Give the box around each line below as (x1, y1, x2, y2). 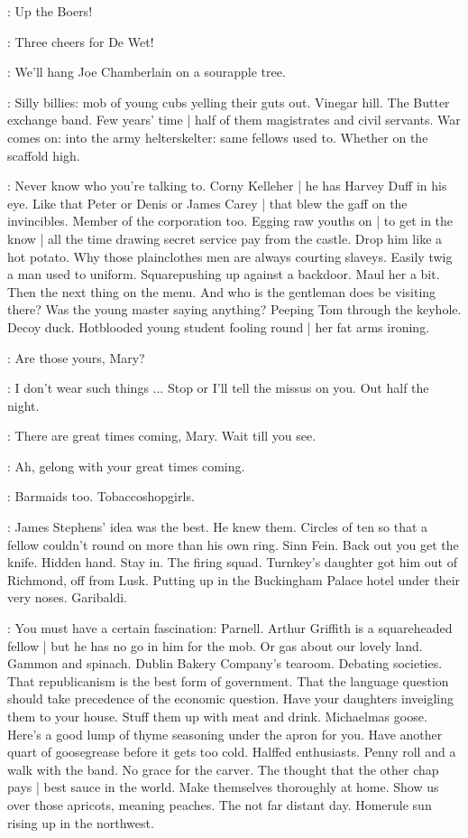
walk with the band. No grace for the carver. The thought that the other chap (7, 759, 439, 778)
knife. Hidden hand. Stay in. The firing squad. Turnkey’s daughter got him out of (7, 553, 457, 572)
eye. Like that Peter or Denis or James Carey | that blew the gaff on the (7, 193, 408, 212)
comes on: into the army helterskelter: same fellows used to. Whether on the (7, 127, 428, 146)
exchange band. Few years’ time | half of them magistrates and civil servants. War (7, 110, 461, 129)
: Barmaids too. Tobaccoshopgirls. (7, 487, 195, 506)
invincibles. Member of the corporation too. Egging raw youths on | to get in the (7, 211, 454, 230)
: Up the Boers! (7, 2, 93, 20)
